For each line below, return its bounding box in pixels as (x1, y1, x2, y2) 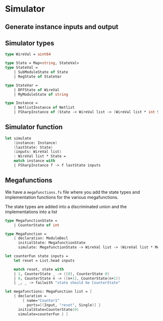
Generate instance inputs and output (5, 23, 119, 31)
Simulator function (5, 123, 63, 131)
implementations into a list (5, 209, 57, 214)
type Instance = (5, 101, 38, 106)
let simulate (5, 136, 32, 141)
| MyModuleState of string (14, 92, 68, 97)
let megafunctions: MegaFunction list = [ (5, 289, 92, 294)
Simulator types (5, 39, 54, 47)
